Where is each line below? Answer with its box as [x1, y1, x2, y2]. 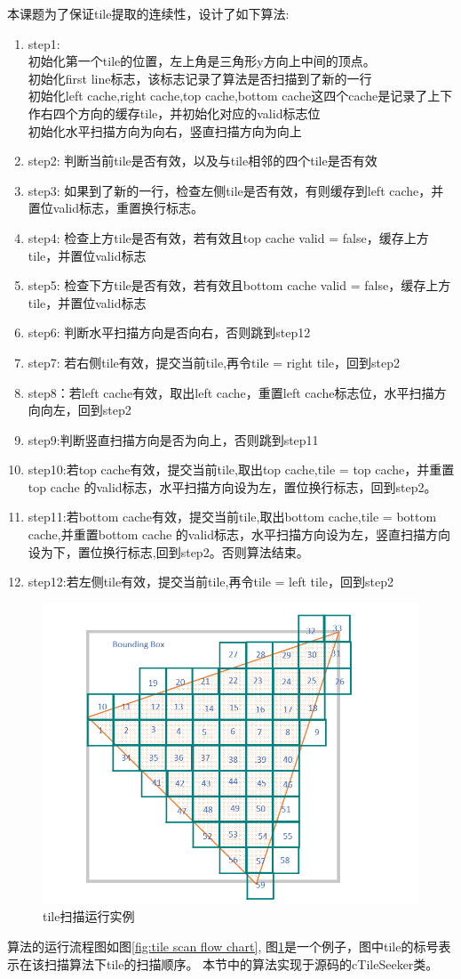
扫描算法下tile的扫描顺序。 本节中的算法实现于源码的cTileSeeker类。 [44, 954, 439, 973]
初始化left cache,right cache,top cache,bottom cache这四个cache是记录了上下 [28, 86, 453, 105]
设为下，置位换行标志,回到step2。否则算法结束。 [28, 542, 309, 561]
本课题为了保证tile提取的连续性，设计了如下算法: [7, 4, 290, 22]
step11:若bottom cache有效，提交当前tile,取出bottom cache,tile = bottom [28, 507, 437, 526]
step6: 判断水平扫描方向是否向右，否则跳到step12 [28, 323, 311, 342]
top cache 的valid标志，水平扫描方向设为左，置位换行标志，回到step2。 [28, 477, 437, 496]
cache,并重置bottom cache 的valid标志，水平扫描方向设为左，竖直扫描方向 [28, 525, 450, 544]
